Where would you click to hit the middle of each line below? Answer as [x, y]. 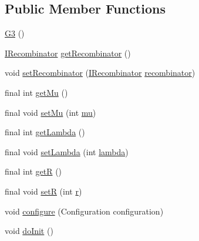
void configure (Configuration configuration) [84, 211]
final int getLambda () [45, 132]
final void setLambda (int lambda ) [67, 151]
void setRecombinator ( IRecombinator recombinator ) [100, 73]
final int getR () [33, 171]
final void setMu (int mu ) [50, 112]
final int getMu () [36, 92]
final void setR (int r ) [43, 191]
